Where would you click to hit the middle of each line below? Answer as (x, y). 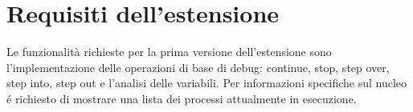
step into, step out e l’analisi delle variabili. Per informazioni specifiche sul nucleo (207, 83)
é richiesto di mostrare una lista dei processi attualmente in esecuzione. (182, 98)
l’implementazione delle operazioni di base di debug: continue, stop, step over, (198, 67)
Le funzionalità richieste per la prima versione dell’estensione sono (169, 52)
